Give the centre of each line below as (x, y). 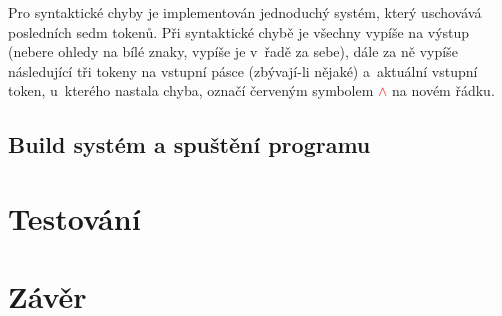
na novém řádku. (443, 90)
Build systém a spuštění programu (189, 144)
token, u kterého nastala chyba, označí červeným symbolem (191, 90)
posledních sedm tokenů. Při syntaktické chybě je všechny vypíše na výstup (239, 31)
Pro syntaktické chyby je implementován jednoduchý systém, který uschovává (245, 12)
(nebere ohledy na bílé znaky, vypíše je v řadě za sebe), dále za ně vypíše (233, 51)
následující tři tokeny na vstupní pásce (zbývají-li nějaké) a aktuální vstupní (243, 70)
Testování (74, 217)
